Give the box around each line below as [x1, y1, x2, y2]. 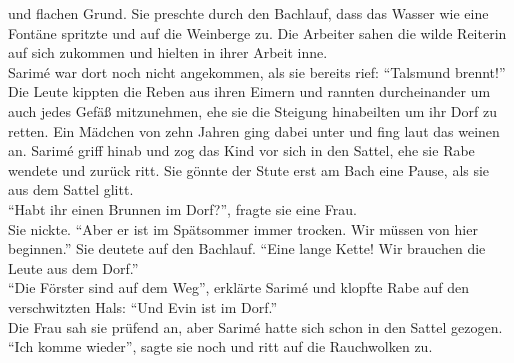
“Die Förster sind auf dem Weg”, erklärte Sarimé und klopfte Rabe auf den [8, 277, 470, 298]
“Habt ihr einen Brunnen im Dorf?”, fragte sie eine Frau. [8, 198, 357, 219]
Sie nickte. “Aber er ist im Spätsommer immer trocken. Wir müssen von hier [8, 218, 478, 239]
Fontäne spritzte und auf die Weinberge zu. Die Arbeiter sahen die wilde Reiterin [8, 22, 507, 43]
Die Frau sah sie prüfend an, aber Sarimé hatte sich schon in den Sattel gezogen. [8, 316, 503, 337]
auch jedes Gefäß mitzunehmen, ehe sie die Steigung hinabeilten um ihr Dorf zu [8, 100, 497, 121]
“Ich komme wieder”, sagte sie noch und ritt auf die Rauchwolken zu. [8, 336, 433, 357]
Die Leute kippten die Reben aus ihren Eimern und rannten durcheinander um [8, 81, 491, 102]
